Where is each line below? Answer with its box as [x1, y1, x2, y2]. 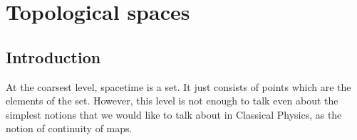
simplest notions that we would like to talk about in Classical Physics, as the [6, 107, 342, 122]
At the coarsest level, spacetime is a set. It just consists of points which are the [6, 79, 351, 94]
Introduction [6, 45, 101, 68]
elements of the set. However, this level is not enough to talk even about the [6, 93, 338, 108]
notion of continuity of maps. [6, 121, 133, 136]
